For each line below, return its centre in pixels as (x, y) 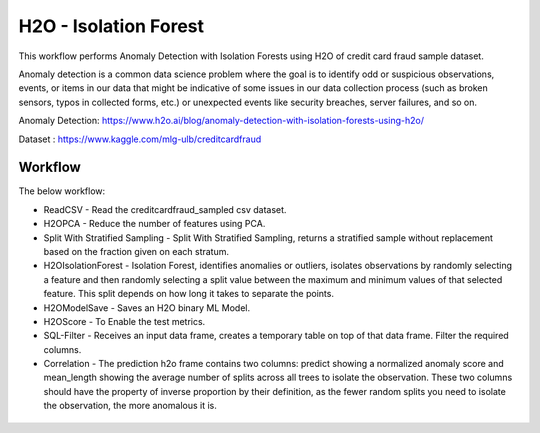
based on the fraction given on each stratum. (136, 251)
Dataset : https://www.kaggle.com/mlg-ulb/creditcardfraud (140, 139)
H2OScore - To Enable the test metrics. (124, 321)
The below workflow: (62, 191)
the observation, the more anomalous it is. (130, 406)
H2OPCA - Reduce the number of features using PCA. (154, 224)
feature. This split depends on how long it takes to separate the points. (189, 294)
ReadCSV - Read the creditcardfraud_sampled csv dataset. (165, 209)
